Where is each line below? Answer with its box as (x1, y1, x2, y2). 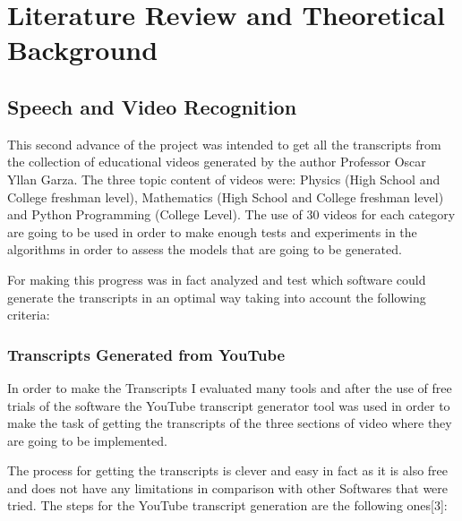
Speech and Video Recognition (7, 92, 297, 120)
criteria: (7, 305, 50, 324)
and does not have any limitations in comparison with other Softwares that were (7, 478, 449, 497)
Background (7, 31, 158, 68)
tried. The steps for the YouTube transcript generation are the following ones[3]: (7, 496, 448, 515)
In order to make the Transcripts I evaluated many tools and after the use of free (7, 378, 452, 397)
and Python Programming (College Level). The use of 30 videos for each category (7, 205, 456, 224)
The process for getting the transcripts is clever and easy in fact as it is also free (7, 461, 449, 480)
